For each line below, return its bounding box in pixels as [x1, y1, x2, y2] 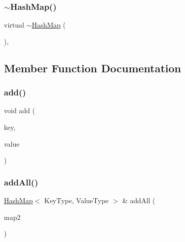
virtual [4, 20, 24, 30]
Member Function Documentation [4, 60, 182, 75]
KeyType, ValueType [44, 195, 109, 205]
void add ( [4, 105, 36, 116]
